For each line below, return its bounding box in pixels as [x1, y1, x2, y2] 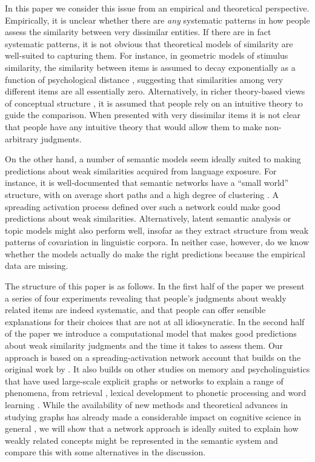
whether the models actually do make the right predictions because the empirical [5, 247, 305, 260]
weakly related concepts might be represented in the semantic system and [5, 434, 278, 446]
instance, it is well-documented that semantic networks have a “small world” [5, 176, 289, 189]
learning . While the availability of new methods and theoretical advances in [5, 398, 288, 411]
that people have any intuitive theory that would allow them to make [5, 120, 262, 133]
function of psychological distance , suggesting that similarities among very [5, 73, 283, 85]
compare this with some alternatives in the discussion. [5, 446, 206, 458]
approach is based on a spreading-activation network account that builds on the [5, 351, 301, 363]
